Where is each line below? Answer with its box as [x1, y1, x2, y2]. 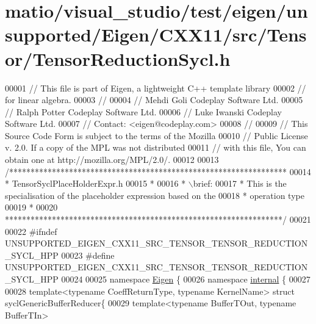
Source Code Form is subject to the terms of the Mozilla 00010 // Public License [5, 129, 308, 142]
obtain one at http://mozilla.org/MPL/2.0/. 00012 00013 [5, 153, 219, 166]
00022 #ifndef [5, 225, 57, 237]
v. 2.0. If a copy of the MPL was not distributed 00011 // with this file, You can [5, 141, 306, 154]
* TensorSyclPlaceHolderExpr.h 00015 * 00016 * [5, 177, 186, 190]
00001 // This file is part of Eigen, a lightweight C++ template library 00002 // [5, 81, 306, 94]
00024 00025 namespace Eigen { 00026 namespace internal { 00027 [61, 273, 311, 285]
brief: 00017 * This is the [193, 177, 287, 190]
